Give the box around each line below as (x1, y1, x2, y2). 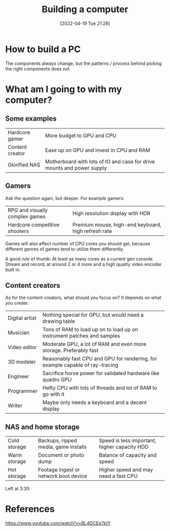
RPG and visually (8, 207, 48, 214)
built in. (5, 267, 21, 273)
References (5, 504, 55, 515)
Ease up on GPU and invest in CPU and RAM (45, 146, 150, 153)
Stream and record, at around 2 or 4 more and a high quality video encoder (5, 261, 162, 267)
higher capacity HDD (99, 443, 149, 450)
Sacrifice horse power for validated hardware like (42, 370, 159, 377)
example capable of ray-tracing (42, 361, 118, 369)
